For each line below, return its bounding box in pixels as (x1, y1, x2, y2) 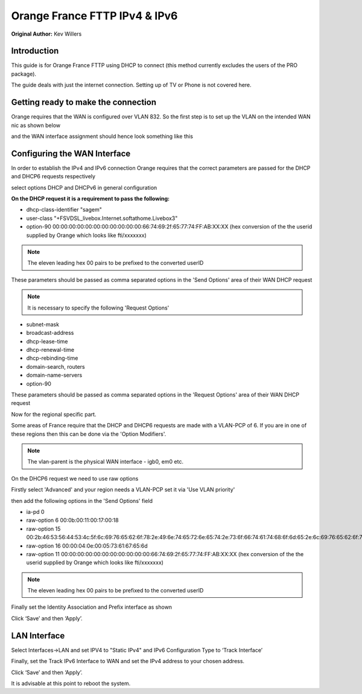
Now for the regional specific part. (11, 410, 97, 418)
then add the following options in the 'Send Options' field (11, 497, 153, 504)
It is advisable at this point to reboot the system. (11, 679, 131, 687)
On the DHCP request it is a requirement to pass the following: (11, 195, 170, 202)
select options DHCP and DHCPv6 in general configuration (11, 184, 157, 191)
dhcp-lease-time (26, 337, 68, 345)
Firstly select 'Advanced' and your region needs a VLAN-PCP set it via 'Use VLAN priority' (11, 486, 235, 493)
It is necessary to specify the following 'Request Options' (27, 304, 170, 311)
